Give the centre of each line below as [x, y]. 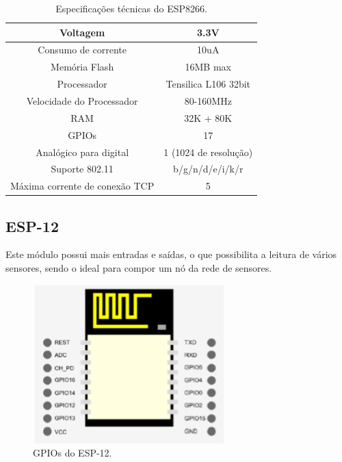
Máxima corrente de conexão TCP [82, 186]
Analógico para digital [82, 152]
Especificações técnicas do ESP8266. [131, 8]
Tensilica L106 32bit [208, 84]
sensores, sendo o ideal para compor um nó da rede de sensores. [139, 268]
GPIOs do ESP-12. [73, 453]
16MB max [208, 67]
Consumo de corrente [82, 50]
